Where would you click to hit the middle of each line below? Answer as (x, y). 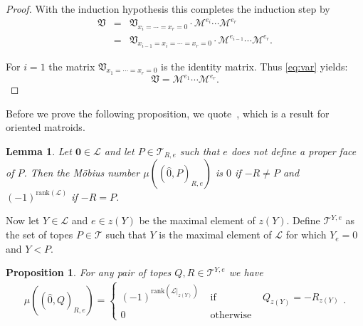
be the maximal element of (197, 220)
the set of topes (40, 235)
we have (246, 272)
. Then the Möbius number (82, 173)
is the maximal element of (215, 235)
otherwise (231, 315)
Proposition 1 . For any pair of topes (89, 272)
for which (306, 235)
